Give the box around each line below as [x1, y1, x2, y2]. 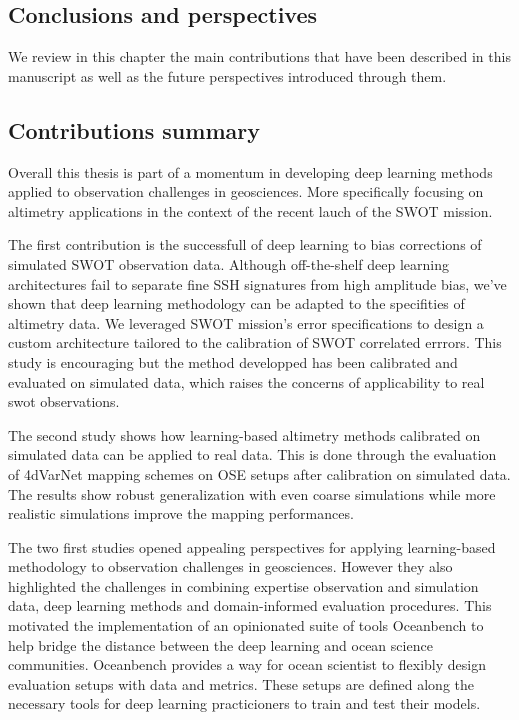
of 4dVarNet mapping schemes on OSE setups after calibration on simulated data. [8, 463, 511, 484]
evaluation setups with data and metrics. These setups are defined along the [8, 673, 475, 694]
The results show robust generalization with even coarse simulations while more [8, 483, 496, 504]
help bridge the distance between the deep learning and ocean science [8, 634, 433, 655]
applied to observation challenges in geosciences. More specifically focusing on [8, 181, 484, 202]
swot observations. [8, 391, 120, 412]
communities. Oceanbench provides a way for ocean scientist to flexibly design [8, 654, 486, 675]
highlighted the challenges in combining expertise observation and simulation [8, 575, 479, 596]
